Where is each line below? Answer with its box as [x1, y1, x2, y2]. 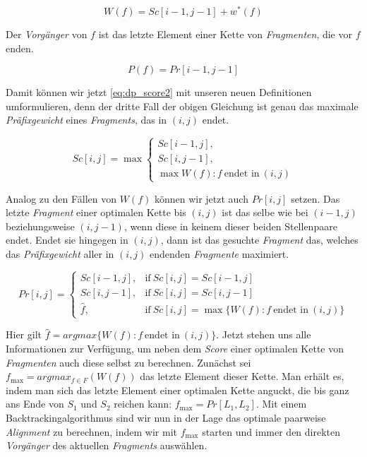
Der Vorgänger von [6, 27, 88, 42]
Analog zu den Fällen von [6, 191, 117, 206]
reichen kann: [114, 396, 172, 411]
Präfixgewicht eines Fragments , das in [6, 112, 167, 127]
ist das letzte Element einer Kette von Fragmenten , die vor [98, 27, 352, 42]
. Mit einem [255, 396, 307, 411]
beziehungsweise [6, 218, 75, 233]
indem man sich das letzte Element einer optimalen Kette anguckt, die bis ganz [6, 382, 349, 397]
